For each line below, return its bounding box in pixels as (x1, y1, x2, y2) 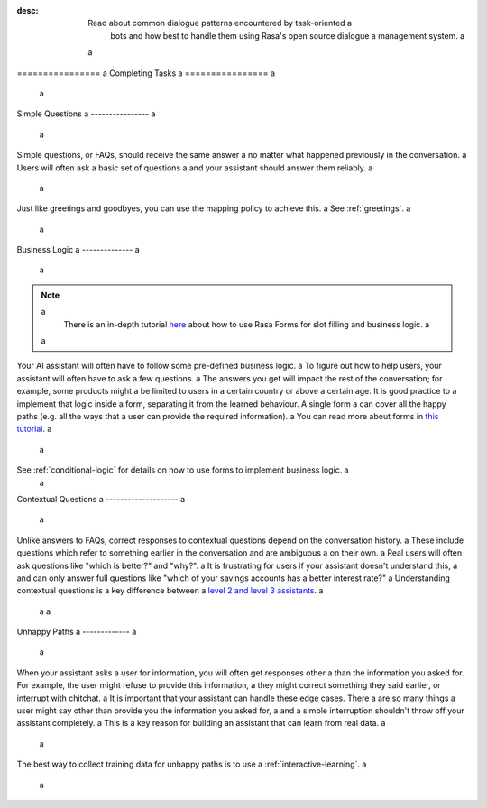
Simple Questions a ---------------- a (16, 108, 156, 119)
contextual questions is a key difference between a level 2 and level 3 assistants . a (16, 585, 324, 596)
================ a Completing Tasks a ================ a (16, 68, 275, 78)
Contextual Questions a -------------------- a (16, 493, 186, 504)
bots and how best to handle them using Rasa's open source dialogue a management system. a (110, 30, 465, 41)
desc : (16, 5, 39, 15)
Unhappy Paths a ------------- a (16, 627, 137, 638)
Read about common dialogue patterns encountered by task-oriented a (87, 18, 352, 29)
